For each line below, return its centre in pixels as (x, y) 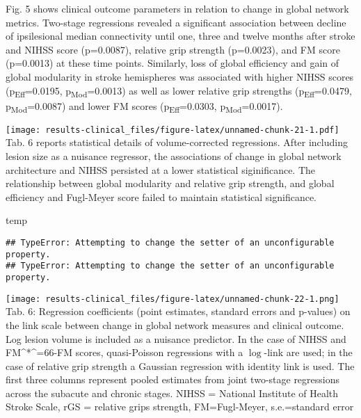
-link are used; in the (308, 352)
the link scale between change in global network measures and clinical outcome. (175, 324)
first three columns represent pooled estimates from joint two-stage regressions (173, 379)
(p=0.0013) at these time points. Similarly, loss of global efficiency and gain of (173, 63)
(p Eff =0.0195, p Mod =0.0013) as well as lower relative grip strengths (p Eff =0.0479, (179, 91)
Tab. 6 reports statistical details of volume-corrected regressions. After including (177, 142)
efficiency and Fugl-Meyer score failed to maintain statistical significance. (161, 196)
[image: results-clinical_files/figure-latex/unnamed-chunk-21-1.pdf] (173, 130)
